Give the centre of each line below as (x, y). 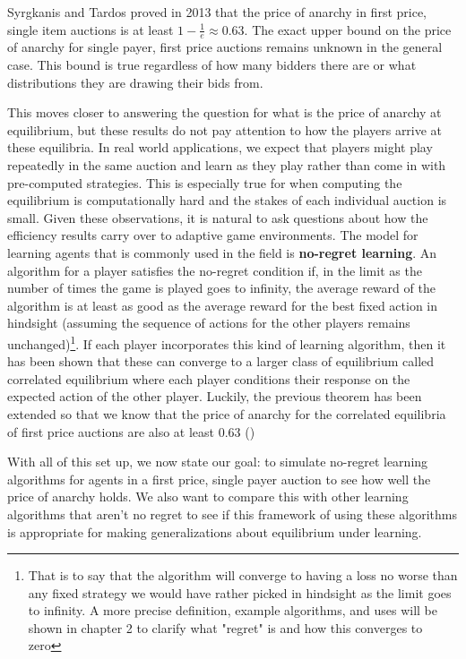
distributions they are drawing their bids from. (135, 82)
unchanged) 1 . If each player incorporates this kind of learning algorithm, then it (227, 342)
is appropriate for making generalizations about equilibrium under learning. (215, 531)
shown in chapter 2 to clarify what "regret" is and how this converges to (225, 627)
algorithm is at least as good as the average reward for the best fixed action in (223, 305)
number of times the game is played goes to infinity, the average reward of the (221, 288)
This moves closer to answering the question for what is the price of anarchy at (224, 112)
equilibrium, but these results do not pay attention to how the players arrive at (225, 129)
